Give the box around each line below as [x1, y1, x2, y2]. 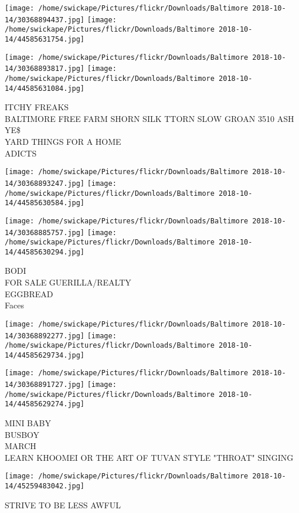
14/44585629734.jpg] [5, 351, 85, 359]
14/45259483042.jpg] [5, 482, 85, 491]
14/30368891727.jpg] [5, 380, 85, 389]
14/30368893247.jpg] [5, 179, 85, 188]
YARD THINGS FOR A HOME [5, 135, 121, 148]
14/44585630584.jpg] [5, 199, 85, 208]
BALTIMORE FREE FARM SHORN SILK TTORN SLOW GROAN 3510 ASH [5, 112, 294, 124]
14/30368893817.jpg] [5, 64, 85, 73]
